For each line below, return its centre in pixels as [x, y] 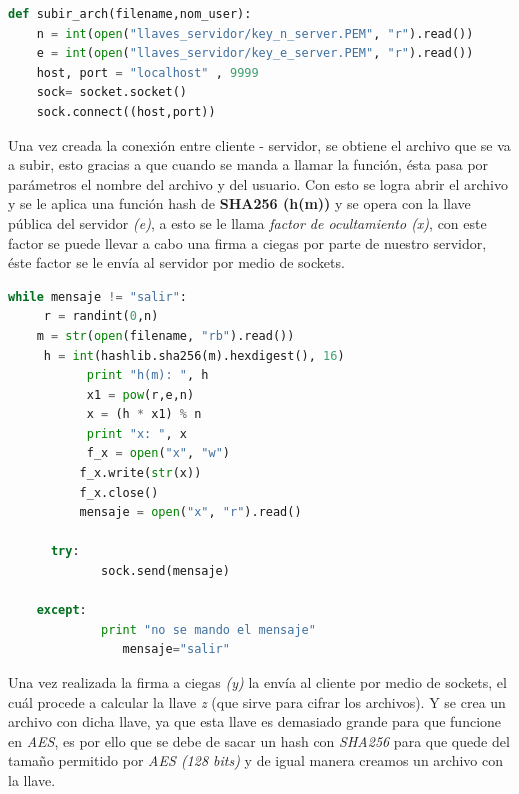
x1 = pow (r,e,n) [140, 394]
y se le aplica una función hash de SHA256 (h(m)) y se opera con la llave [239, 203]
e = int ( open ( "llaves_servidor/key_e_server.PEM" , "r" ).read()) [255, 53]
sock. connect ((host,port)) [126, 111]
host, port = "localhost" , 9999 [147, 72]
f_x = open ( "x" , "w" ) [158, 453]
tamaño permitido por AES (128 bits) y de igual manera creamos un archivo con [255, 760]
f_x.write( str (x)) [140, 473]
